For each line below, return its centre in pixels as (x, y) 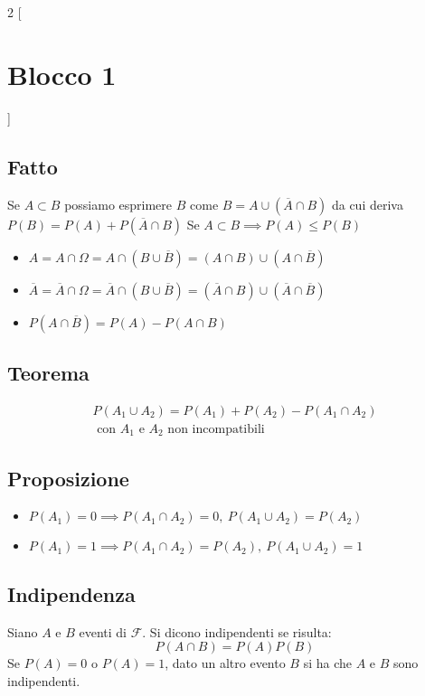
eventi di (103, 631)
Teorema (48, 372)
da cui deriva (367, 204)
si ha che (328, 663)
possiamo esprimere (118, 204)
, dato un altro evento (225, 663)
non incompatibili (216, 429)
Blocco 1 (62, 74)
